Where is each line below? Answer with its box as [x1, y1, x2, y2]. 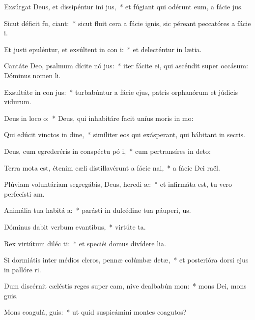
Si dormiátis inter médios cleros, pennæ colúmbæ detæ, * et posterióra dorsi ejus [4, 255, 249, 265]
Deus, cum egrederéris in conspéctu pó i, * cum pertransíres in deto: [4, 145, 211, 156]
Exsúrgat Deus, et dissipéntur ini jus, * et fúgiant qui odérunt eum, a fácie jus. [4, 1, 243, 11]
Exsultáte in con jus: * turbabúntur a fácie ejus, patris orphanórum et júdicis [4, 87, 238, 97]
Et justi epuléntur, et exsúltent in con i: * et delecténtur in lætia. [4, 44, 202, 54]
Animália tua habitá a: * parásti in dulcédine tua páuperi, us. [4, 205, 191, 215]
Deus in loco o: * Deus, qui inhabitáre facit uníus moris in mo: [4, 113, 194, 123]
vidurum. [4, 96, 31, 107]
